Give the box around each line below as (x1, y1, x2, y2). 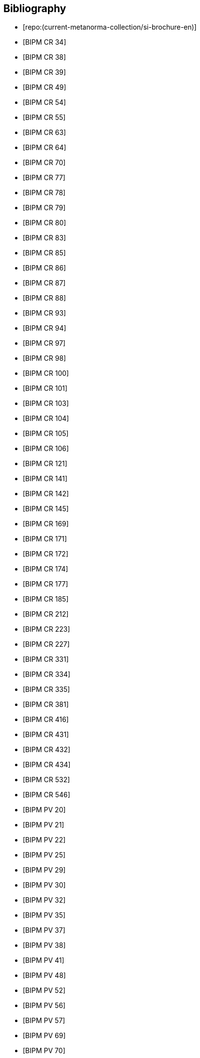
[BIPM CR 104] (23, 414, 69, 423)
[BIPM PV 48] (23, 971, 66, 980)
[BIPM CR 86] (23, 264, 66, 272)
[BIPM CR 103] (23, 399, 69, 408)
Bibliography (3, 2, 66, 15)
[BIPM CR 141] (23, 474, 67, 483)
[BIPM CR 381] (23, 700, 69, 709)
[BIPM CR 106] (23, 444, 69, 453)
